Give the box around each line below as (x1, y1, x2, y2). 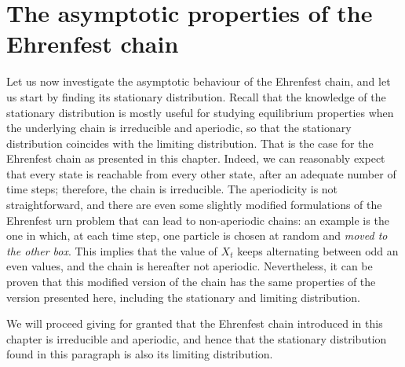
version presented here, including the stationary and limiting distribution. (6, 288, 360, 305)
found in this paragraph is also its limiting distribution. (6, 346, 273, 362)
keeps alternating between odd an (237, 242, 399, 259)
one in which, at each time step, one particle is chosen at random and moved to (6, 227, 388, 244)
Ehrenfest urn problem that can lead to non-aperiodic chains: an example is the (6, 211, 389, 228)
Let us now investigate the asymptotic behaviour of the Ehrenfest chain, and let (6, 73, 391, 90)
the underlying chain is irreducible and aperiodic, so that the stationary (6, 119, 352, 136)
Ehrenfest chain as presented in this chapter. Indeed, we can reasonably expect (6, 150, 385, 167)
